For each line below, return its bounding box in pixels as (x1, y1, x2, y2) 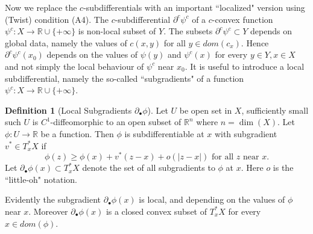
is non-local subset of (78, 25, 156, 37)
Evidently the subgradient (5, 193, 101, 206)
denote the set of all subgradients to (82, 161, 215, 174)
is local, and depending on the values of (139, 193, 285, 206)
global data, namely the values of (5, 36, 127, 49)
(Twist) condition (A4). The (5, 13, 109, 25)
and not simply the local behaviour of (5, 60, 144, 72)
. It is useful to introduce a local (185, 60, 305, 72)
